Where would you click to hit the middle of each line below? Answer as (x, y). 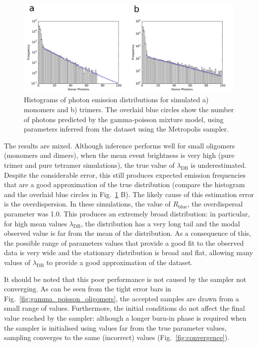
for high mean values (35, 223)
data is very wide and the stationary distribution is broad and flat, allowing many (129, 252)
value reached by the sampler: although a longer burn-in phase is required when (125, 317)
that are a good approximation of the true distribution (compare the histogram (125, 184)
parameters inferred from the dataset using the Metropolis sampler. (126, 129)
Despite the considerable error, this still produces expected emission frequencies (125, 174)
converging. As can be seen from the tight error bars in (88, 289)
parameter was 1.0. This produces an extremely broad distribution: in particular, (127, 213)
